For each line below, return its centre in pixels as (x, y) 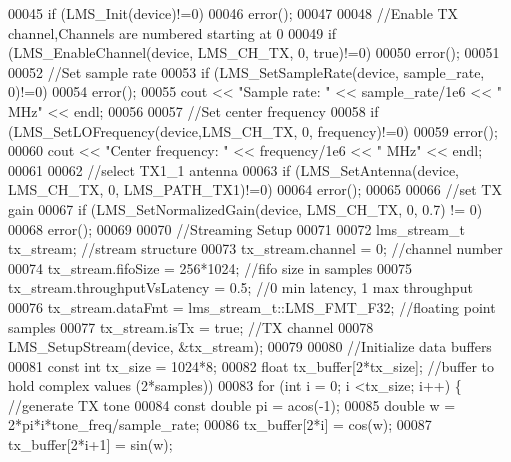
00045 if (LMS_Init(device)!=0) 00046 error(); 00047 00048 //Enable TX (233, 13)
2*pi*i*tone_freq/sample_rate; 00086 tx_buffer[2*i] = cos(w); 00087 (220, 424)
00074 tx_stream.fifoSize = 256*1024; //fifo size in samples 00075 (210, 267)
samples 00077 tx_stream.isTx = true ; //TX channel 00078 (191, 326)
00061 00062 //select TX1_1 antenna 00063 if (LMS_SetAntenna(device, (234, 169)
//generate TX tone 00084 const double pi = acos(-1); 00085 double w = (232, 404)
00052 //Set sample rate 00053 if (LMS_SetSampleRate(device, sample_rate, (246, 71)
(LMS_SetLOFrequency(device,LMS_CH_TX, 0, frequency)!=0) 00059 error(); (253, 130)
